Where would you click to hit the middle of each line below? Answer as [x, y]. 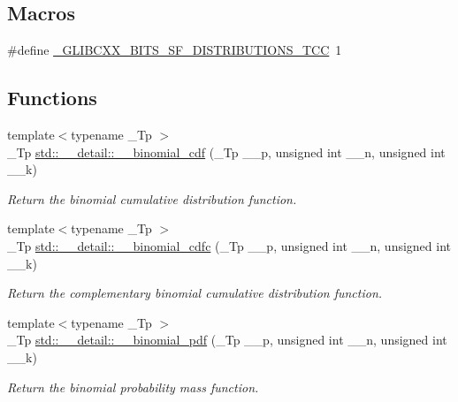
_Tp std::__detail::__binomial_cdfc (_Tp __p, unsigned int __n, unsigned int [229, 245]
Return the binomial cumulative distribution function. [152, 198]
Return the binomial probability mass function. [133, 387]
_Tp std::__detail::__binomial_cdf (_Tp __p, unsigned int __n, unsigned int [226, 152]
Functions [52, 98]
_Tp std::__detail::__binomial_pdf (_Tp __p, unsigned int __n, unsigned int [227, 340]
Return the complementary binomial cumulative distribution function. [195, 293]
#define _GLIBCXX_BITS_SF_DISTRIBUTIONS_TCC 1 [175, 50]
